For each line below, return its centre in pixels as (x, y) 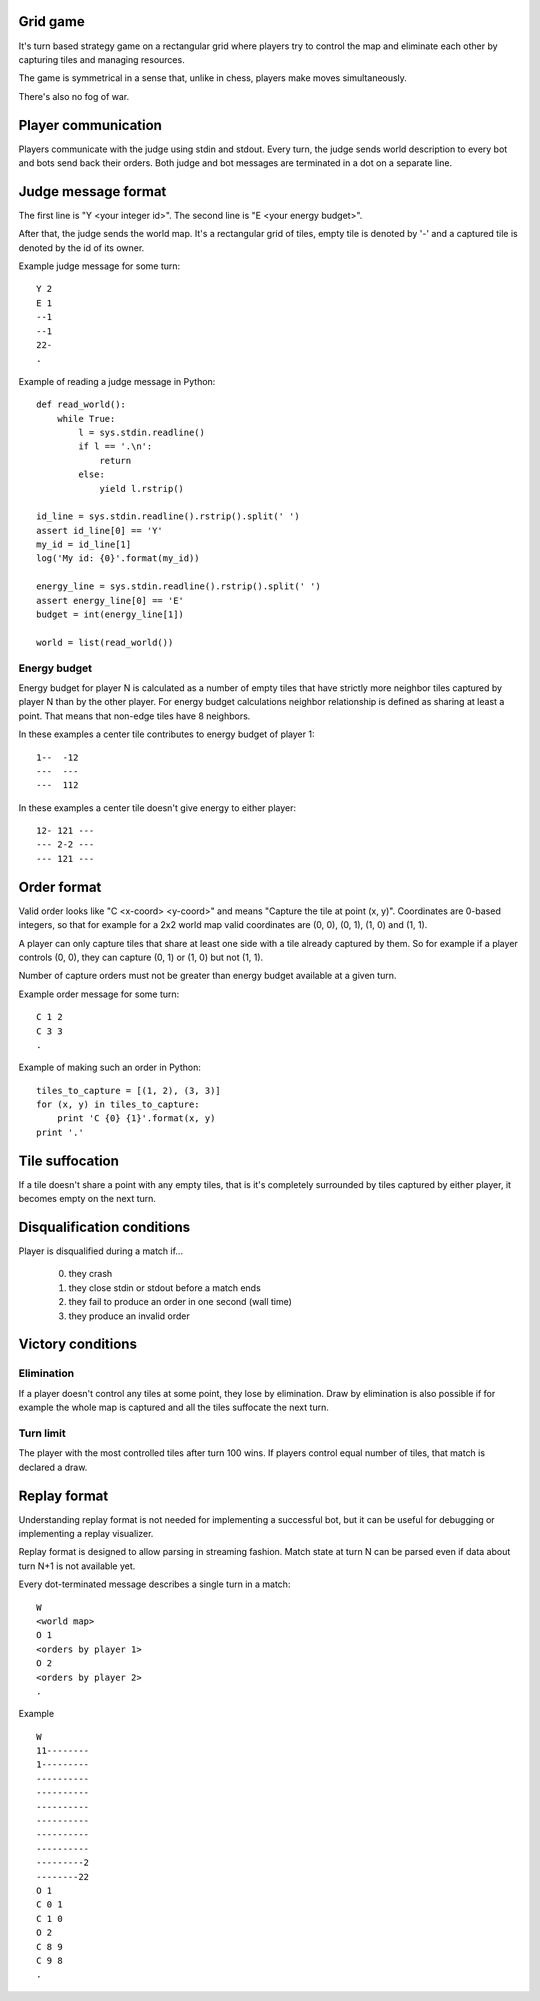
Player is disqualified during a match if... (101, 1251)
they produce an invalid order (129, 1316)
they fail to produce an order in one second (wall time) (180, 1302)
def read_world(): (81, 404)
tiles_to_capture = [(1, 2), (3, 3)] (129, 1090)
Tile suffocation (69, 1160)
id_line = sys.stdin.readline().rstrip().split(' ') (168, 516)
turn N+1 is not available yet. (77, 1566)
